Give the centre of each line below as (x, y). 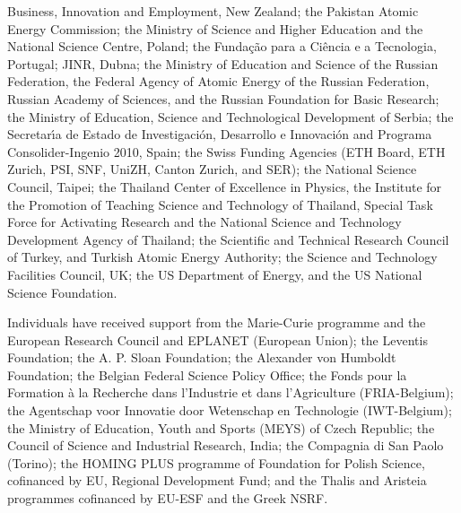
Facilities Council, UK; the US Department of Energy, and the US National (215, 274)
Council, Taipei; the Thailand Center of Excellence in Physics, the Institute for (225, 186)
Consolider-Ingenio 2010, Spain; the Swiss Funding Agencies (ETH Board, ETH (226, 151)
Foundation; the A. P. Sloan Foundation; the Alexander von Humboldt (202, 357)
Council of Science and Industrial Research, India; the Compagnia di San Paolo (226, 445)
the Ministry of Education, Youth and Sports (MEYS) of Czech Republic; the (221, 427)
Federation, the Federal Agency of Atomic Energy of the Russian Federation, (218, 81)
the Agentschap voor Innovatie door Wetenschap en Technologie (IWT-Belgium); (230, 410)
